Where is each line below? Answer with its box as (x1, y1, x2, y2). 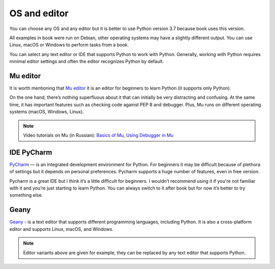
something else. (9, 192, 43, 198)
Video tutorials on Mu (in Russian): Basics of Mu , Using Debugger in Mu (23, 132, 174, 138)
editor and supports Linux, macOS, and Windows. (9, 226, 114, 232)
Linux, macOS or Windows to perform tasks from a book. (9, 42, 129, 48)
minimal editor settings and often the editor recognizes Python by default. (9, 59, 164, 65)
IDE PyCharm (9, 148, 52, 156)
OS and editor (9, 8, 69, 19)
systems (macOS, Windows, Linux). (9, 109, 84, 115)
